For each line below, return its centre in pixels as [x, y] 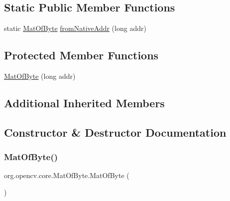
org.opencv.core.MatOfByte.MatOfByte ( [67, 175]
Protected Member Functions [81, 55]
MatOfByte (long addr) [40, 76]
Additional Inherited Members [84, 102]
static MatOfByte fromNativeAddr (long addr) [75, 28]
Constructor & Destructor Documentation [115, 132]
